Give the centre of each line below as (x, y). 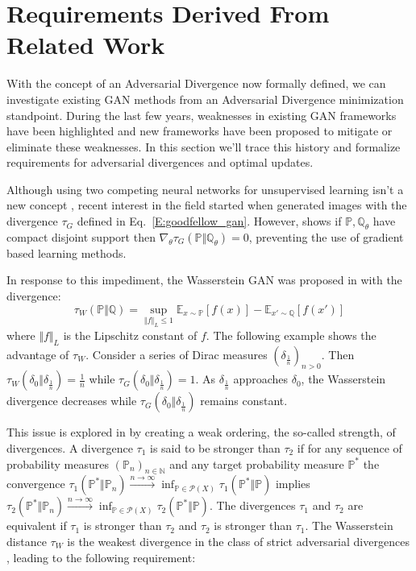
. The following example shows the (291, 335)
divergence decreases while (72, 401)
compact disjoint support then (81, 236)
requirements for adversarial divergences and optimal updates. (160, 162)
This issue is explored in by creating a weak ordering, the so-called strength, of (201, 432)
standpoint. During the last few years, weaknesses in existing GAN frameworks (202, 115)
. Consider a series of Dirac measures (177, 354)
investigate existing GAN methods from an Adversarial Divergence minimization (205, 99)
